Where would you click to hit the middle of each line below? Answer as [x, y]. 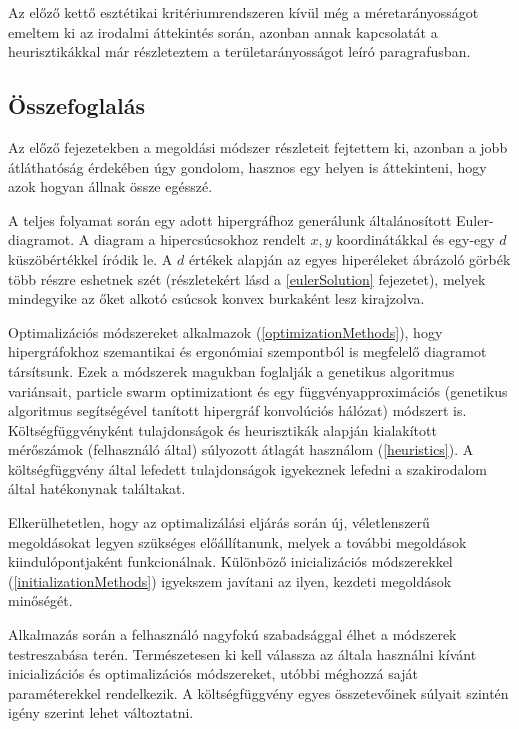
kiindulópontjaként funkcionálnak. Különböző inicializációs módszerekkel [230, 561]
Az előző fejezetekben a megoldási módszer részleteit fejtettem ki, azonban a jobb [258, 146]
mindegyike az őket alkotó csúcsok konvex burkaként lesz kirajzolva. [216, 298]
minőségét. [40, 600]
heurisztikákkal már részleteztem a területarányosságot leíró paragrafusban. [239, 51]
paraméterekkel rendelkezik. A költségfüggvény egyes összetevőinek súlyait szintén [258, 692]
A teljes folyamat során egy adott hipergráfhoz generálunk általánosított [230, 219]
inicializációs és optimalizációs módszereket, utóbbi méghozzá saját [213, 673]
